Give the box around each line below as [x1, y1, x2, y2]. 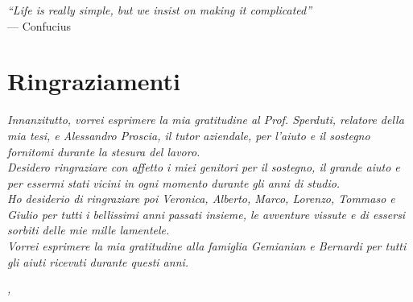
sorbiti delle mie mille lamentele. [7, 221, 170, 238]
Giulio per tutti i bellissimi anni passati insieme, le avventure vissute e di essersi [7, 205, 406, 222]
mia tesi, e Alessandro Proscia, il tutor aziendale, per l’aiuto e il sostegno [7, 126, 370, 143]
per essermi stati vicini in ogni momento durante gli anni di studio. [7, 174, 341, 191]
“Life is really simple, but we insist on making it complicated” [7, 2, 312, 18]
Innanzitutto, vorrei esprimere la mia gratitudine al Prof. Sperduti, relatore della [7, 111, 404, 128]
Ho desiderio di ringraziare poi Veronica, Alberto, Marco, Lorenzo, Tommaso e [7, 190, 395, 207]
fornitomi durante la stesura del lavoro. [7, 143, 200, 159]
